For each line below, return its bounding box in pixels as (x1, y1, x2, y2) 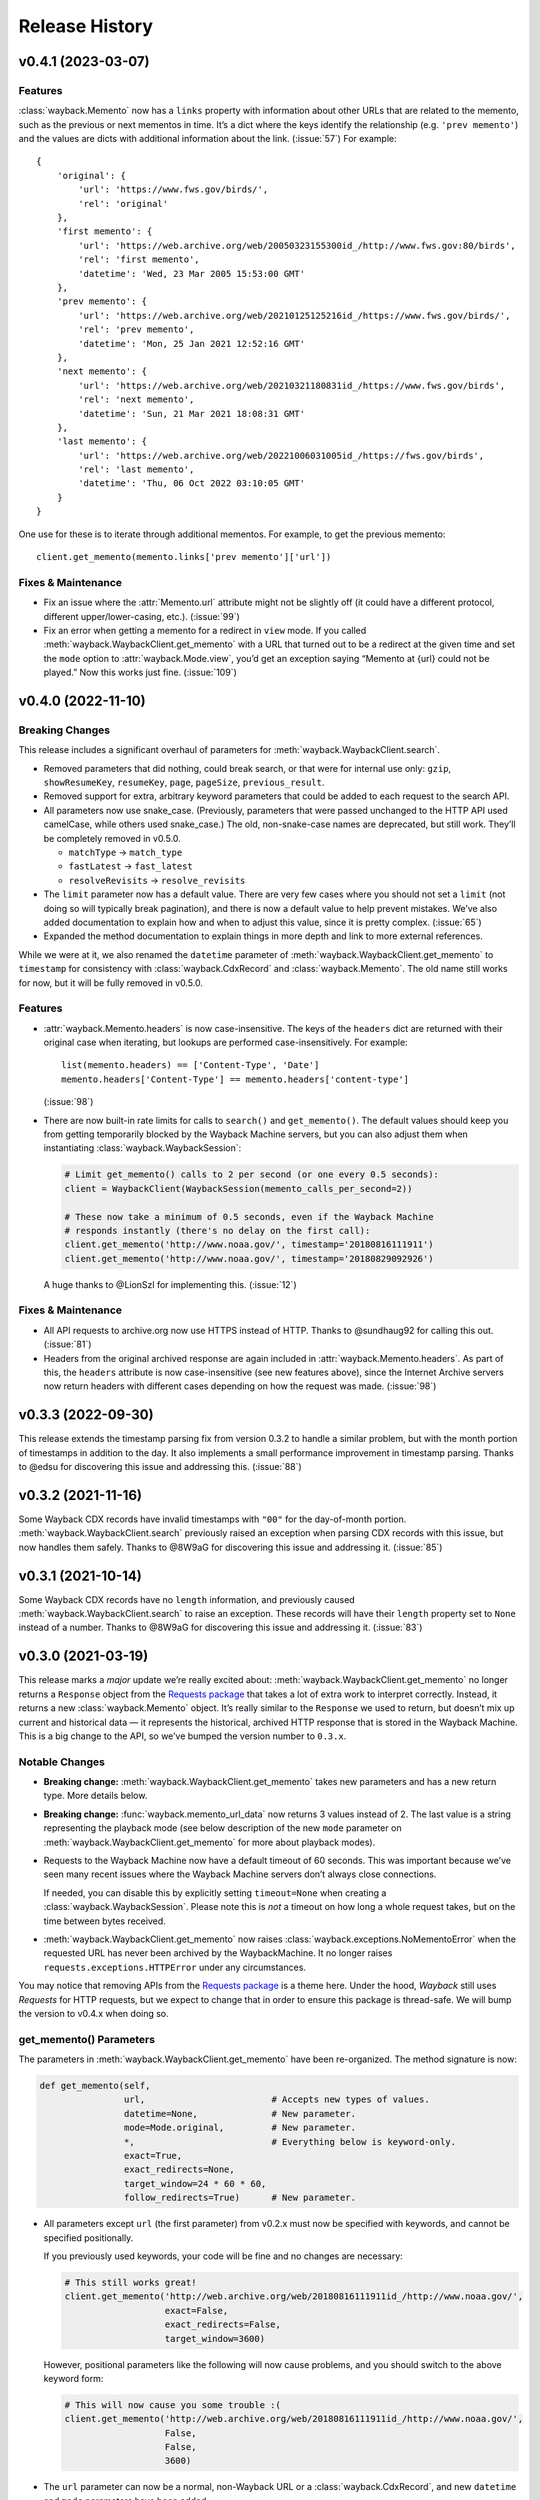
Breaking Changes (18, 723, 111, 737)
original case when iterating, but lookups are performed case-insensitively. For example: (43, 1036, 409, 1049)
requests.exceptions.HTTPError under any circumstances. (43, 1961, 307, 1973)
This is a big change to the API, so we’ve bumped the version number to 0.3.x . (18, 1730, 347, 1742)
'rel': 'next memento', (78, 394, 195, 405)
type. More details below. (43, 1790, 148, 1802)
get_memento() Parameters (18, 2032, 155, 2046)
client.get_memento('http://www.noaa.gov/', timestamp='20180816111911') (64, 1239, 434, 1250)
